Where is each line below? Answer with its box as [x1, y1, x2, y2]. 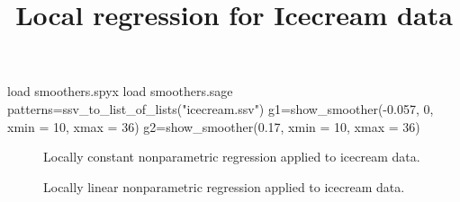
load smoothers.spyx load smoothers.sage [7, 82, 233, 101]
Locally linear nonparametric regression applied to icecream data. [43, 177, 405, 196]
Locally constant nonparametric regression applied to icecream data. [43, 147, 420, 166]
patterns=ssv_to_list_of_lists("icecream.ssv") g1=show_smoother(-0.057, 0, [7, 99, 434, 118]
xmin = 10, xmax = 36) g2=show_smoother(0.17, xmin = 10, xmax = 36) [7, 117, 420, 136]
